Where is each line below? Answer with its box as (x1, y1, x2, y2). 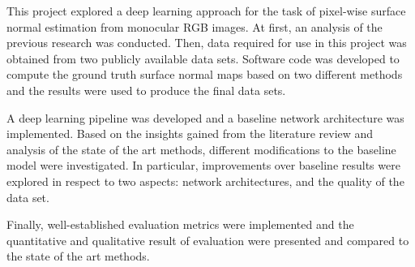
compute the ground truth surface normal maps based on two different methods (6, 66, 403, 83)
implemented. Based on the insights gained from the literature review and (6, 125, 374, 142)
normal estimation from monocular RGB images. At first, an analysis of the (6, 18, 383, 35)
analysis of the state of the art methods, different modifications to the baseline (6, 140, 396, 157)
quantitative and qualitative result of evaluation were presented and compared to (6, 231, 409, 248)
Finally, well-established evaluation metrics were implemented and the (6, 216, 354, 233)
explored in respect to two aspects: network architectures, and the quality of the (6, 172, 404, 189)
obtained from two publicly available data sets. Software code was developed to (6, 50, 400, 67)
